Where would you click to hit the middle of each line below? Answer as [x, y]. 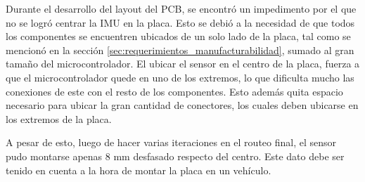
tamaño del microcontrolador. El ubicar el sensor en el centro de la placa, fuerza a [183, 64]
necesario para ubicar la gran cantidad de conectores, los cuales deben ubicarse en [182, 105]
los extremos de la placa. [59, 118]
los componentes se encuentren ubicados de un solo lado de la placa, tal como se [178, 36]
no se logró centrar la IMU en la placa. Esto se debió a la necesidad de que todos [180, 22]
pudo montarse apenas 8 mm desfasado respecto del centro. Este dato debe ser [175, 156]
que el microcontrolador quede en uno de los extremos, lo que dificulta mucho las [180, 77]
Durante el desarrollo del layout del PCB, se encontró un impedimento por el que [181, 8]
